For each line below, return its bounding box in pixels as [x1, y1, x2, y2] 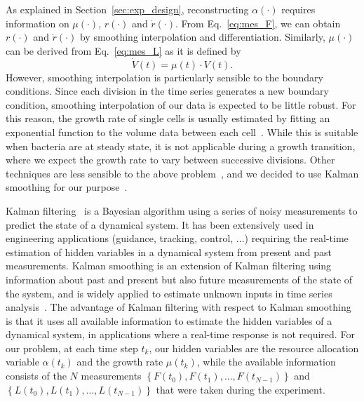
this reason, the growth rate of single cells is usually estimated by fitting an [6, 111, 330, 126]
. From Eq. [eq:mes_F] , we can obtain [175, 15, 341, 30]
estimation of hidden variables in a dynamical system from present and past [6, 244, 332, 259]
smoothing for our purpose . [6, 180, 128, 194]
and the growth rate [76, 354, 163, 369]
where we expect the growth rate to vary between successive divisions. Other [6, 152, 335, 167]
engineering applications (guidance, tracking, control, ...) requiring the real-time [6, 231, 349, 246]
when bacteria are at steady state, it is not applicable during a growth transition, [6, 138, 356, 153]
